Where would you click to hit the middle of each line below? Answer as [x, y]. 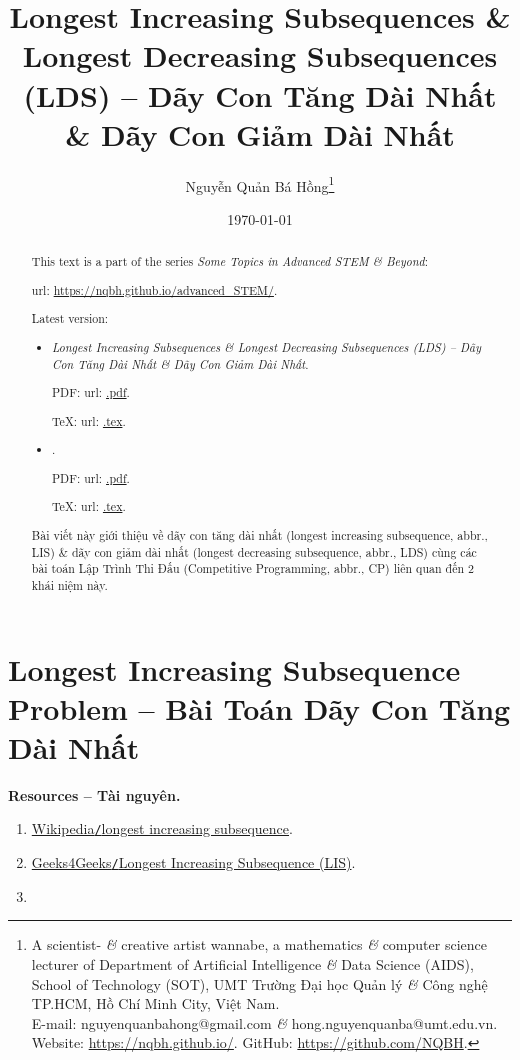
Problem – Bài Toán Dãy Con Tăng [259, 707]
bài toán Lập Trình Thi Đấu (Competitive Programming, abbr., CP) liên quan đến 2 [252, 568]
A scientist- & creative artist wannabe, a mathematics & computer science [259, 944]
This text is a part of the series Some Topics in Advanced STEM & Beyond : [229, 261]
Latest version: [70, 318]
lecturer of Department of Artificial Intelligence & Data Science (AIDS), [252, 963]
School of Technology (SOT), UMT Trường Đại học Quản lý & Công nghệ [259, 983]
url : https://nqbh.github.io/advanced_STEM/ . [154, 289]
